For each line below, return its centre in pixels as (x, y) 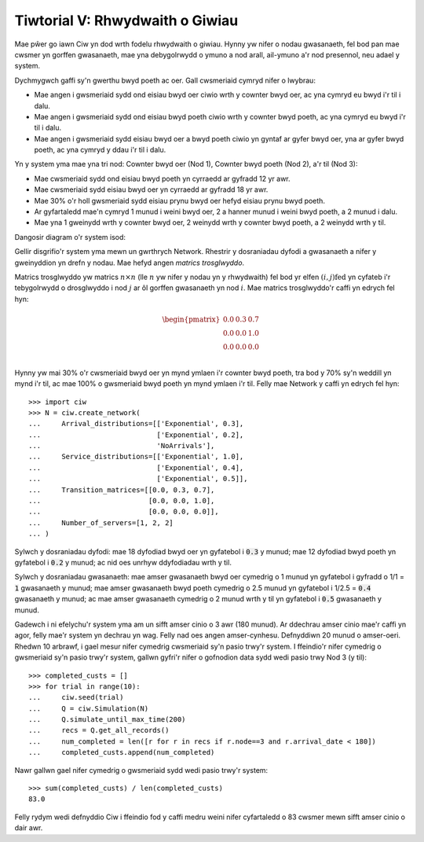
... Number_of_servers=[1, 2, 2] (101, 522)
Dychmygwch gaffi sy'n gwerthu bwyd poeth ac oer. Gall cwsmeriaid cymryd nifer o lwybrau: (165, 80)
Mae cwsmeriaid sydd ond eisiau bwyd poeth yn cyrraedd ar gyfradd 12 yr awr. (162, 178)
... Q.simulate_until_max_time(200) (107, 720)
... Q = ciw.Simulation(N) (89, 708)
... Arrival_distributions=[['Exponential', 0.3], (136, 424)
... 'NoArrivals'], (122, 446)
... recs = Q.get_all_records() (99, 730)
